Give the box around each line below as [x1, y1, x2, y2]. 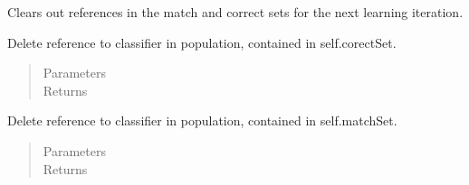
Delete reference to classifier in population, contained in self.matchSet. [7, 111, 397, 130]
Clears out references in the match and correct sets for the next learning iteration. [7, 3, 464, 21]
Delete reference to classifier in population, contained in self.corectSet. [7, 32, 397, 51]
